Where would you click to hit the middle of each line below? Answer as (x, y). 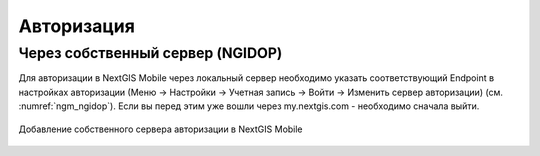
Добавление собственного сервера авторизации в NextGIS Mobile (161, 129)
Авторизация (76, 26)
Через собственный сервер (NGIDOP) (150, 53)
